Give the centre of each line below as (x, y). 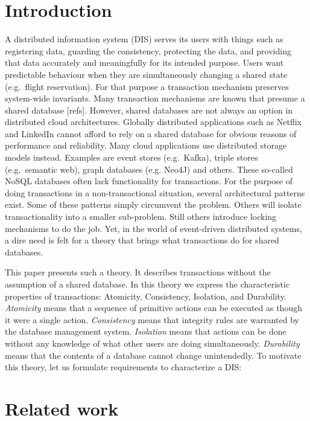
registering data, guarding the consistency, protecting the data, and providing (148, 50)
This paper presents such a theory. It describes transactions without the (138, 272)
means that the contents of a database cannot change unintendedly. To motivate (153, 355)
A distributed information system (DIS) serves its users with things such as (144, 39)
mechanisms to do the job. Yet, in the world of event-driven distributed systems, (153, 228)
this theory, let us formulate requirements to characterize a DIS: (123, 367)
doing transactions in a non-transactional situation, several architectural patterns (155, 192)
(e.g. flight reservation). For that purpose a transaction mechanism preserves (147, 86)
